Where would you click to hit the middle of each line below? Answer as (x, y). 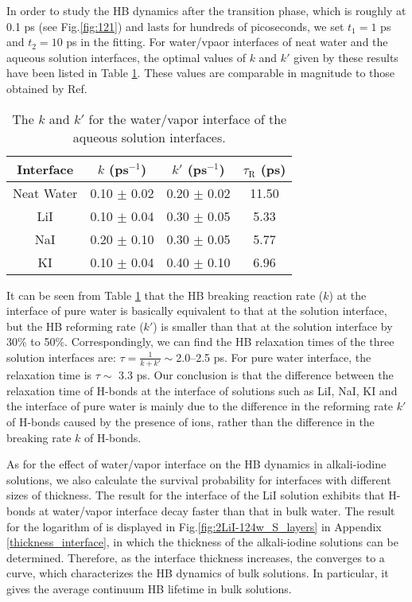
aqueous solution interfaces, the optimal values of (126, 57)
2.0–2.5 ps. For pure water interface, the (274, 357)
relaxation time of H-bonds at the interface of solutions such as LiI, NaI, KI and (202, 390)
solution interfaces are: (61, 357)
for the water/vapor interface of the (188, 118)
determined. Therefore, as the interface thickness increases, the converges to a (196, 557)
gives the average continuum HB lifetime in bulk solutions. (149, 588)
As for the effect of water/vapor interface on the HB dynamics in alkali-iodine (196, 464)
